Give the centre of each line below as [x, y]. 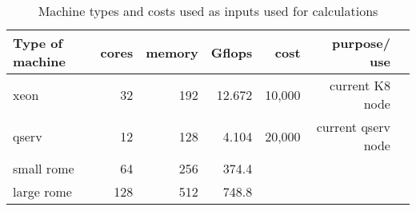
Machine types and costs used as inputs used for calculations [208, 11]
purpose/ [361, 43]
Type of [38, 43]
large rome [42, 191]
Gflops [232, 52]
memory [172, 52]
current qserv [353, 127]
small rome [44, 168]
